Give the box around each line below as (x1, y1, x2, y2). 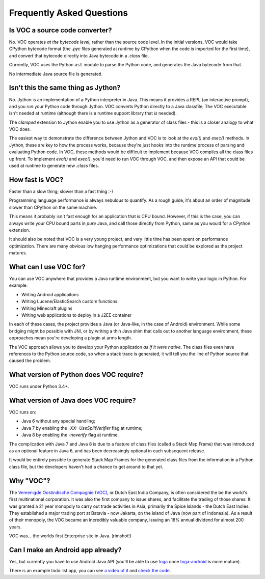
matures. (9, 250, 27, 256)
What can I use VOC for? (9, 263, 86, 271)
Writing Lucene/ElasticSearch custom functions (21, 299, 118, 304)
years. (9, 524, 22, 530)
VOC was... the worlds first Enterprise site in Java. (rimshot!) (9, 533, 132, 539)
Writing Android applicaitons (21, 291, 79, 297)
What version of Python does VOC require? (9, 371, 144, 379)
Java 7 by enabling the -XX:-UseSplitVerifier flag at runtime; (21, 425, 143, 431)
